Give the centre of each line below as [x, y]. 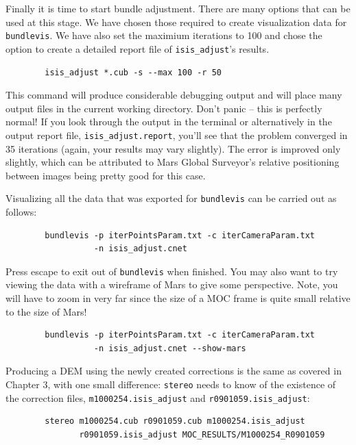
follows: [21, 211]
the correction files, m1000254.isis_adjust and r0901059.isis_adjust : [158, 397]
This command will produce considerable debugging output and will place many [174, 95]
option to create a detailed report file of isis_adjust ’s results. [138, 48]
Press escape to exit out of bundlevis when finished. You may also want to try [172, 271]
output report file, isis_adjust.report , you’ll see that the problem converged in [177, 135]
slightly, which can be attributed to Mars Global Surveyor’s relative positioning [173, 162]
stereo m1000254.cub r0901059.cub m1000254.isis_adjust [175, 421]
